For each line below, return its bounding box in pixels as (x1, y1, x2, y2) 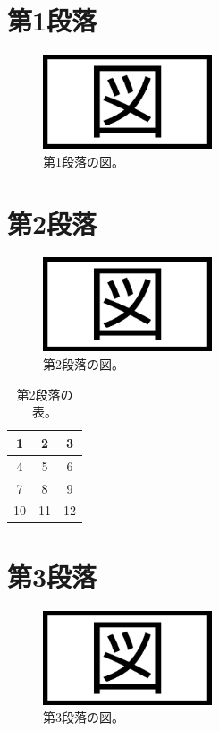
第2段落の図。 (43, 355, 124, 374)
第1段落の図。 (43, 151, 124, 170)
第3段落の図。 (43, 708, 124, 727)
